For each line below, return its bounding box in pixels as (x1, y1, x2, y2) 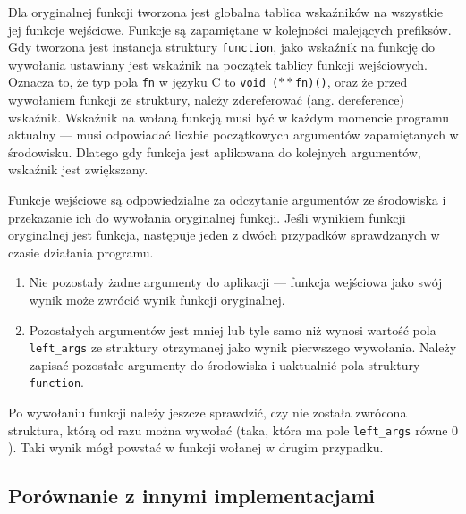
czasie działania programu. (8, 242, 154, 261)
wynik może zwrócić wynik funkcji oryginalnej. (29, 291, 285, 309)
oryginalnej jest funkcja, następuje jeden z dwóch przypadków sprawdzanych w (8, 225, 440, 244)
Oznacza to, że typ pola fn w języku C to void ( (8, 72, 279, 91)
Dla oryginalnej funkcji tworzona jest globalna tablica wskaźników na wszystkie (8, 3, 443, 21)
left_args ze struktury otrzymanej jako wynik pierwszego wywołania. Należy (29, 338, 457, 357)
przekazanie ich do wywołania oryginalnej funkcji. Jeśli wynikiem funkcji (8, 207, 406, 226)
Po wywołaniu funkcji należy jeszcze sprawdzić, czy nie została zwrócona (8, 403, 407, 422)
